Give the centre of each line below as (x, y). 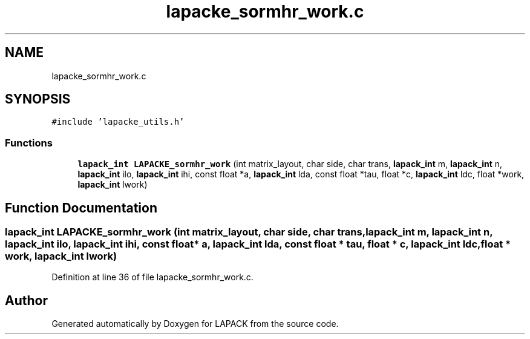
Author (26, 300)
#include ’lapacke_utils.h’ (118, 122)
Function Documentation (81, 208)
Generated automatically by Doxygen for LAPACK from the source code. (195, 324)
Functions (29, 143)
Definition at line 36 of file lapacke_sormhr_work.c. (152, 277)
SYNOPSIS (38, 99)
